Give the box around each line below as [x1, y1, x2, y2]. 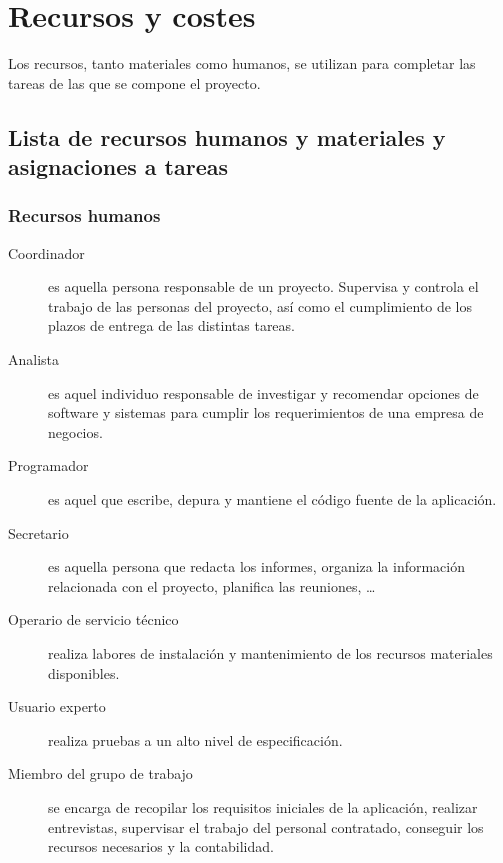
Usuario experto [8, 696, 106, 717]
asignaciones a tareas [8, 151, 228, 182]
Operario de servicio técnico [8, 609, 179, 630]
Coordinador [8, 242, 85, 263]
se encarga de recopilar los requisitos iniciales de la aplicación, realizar [48, 796, 478, 817]
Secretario [8, 522, 69, 543]
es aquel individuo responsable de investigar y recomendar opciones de [48, 382, 479, 403]
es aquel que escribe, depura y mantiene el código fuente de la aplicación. [48, 489, 497, 510]
